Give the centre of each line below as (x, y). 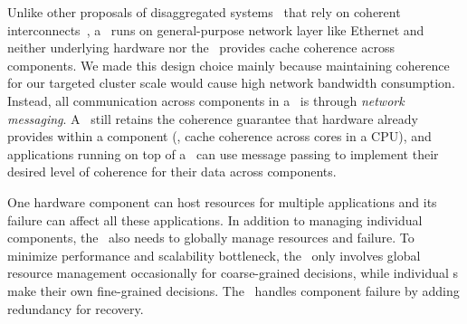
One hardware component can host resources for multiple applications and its (222, 201)
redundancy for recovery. (76, 308)
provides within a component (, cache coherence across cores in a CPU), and (219, 136)
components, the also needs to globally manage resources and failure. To (211, 238)
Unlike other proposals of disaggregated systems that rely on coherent (204, 12)
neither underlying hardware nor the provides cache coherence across (201, 48)
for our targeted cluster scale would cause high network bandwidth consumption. (231, 83)
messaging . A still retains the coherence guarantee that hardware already (213, 118)
